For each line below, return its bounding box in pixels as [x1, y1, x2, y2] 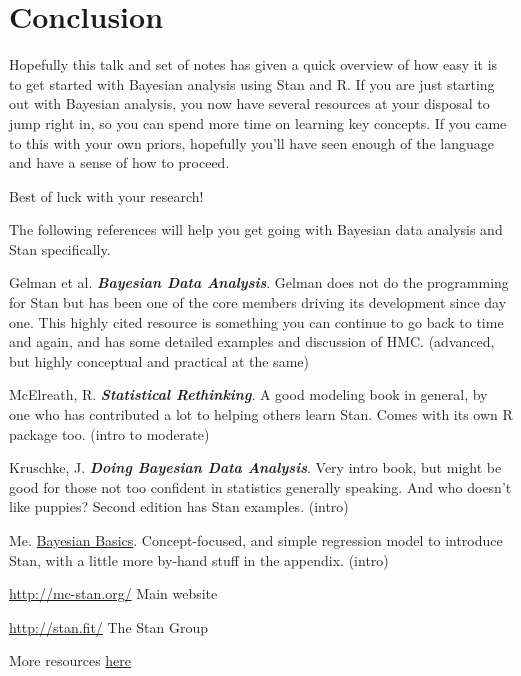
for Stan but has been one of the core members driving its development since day [9, 292, 507, 313]
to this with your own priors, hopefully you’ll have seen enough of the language [9, 132, 494, 153]
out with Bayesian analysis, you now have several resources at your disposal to [9, 93, 490, 114]
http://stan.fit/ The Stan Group [9, 616, 208, 637]
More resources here [9, 650, 132, 671]
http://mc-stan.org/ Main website [9, 583, 218, 604]
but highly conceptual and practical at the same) [9, 350, 309, 371]
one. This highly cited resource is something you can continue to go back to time [9, 311, 504, 332]
